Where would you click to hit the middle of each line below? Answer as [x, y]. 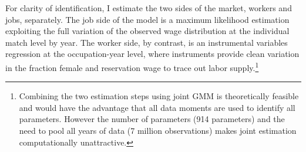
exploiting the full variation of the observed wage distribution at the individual [147, 31]
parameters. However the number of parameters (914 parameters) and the [152, 119]
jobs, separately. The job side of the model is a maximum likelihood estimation [147, 19]
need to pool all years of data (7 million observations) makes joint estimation [158, 130]
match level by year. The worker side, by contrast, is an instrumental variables [147, 42]
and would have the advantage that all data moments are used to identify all [157, 107]
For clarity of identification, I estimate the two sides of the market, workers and [149, 8]
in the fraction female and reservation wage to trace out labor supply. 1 [132, 66]
